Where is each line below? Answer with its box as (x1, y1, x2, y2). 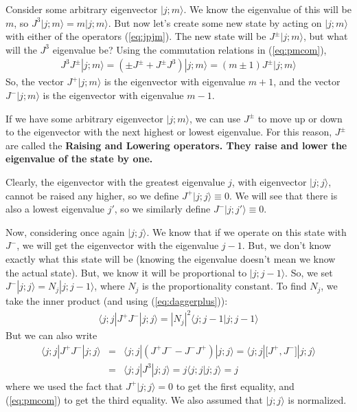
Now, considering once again (5, 224, 125, 239)
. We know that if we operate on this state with (146, 224, 347, 239)
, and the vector (273, 74, 341, 89)
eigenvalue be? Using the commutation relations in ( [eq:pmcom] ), (52, 42, 327, 56)
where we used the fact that (5, 378, 123, 393)
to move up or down (257, 111, 343, 125)
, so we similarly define (114, 202, 211, 216)
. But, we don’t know (242, 238, 332, 252)
